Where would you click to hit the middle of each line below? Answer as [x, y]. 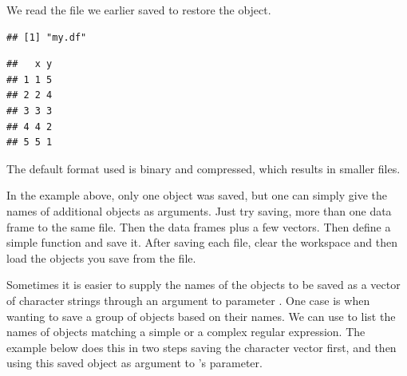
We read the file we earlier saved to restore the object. [139, 10]
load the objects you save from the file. [101, 257]
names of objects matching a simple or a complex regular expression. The [186, 332]
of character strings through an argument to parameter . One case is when [188, 300]
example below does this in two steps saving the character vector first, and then [202, 347]
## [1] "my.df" [47, 37]
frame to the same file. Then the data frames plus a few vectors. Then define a [199, 226]
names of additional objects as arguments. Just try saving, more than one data [199, 210]
